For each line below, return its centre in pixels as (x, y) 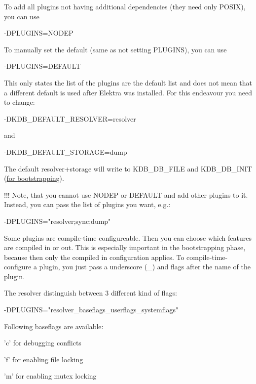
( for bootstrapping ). (34, 178)
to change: (19, 102)
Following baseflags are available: (54, 326)
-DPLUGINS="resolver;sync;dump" (57, 221)
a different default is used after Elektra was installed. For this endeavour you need (128, 92)
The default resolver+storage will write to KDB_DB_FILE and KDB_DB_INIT (128, 168)
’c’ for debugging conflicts (43, 343)
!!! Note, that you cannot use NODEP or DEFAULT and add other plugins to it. (126, 194)
